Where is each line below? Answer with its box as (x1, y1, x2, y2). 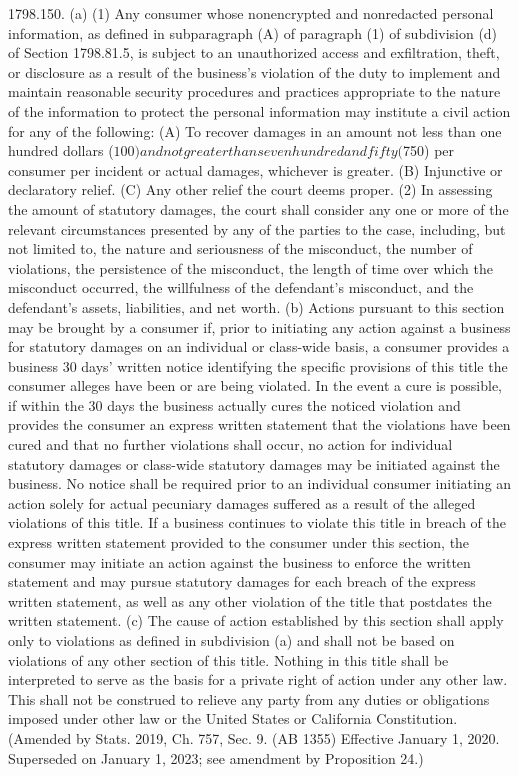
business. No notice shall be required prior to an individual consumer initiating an (8, 473, 512, 494)
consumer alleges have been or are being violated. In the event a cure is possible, (8, 375, 502, 396)
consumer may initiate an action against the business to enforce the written (8, 551, 471, 572)
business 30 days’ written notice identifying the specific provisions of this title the (8, 355, 508, 376)
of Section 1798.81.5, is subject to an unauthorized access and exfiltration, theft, (8, 42, 500, 63)
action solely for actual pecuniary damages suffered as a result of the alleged (8, 492, 476, 513)
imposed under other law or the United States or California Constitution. (8, 708, 458, 729)
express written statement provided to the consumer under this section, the (8, 532, 470, 553)
